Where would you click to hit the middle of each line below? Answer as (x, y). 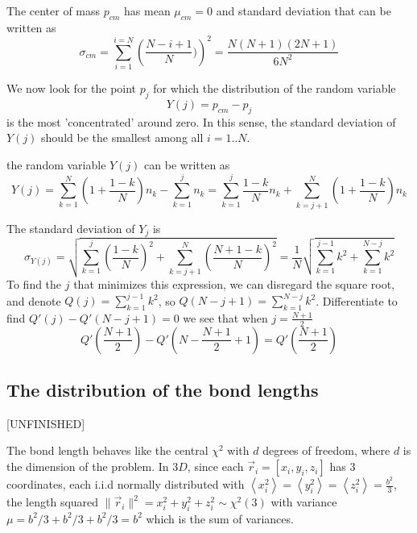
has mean (147, 10)
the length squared (53, 502)
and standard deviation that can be (303, 10)
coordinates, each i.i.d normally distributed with (126, 484)
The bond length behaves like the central (107, 450)
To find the (34, 283)
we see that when (225, 317)
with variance (304, 502)
